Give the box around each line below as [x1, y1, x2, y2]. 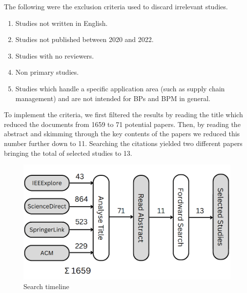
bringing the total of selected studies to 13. [4, 147, 132, 158]
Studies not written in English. [15, 18, 108, 28]
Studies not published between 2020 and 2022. [15, 34, 154, 44]
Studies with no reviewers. [15, 50, 94, 61]
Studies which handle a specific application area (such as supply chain [15, 83, 225, 93]
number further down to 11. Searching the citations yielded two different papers [4, 138, 243, 148]
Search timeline [23, 281, 69, 291]
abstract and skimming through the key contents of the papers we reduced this [4, 128, 240, 139]
